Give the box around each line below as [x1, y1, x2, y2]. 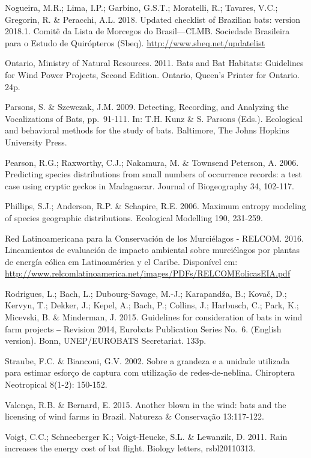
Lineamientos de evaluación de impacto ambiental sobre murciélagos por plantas [5, 243, 300, 256]
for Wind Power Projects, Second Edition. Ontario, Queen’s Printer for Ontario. [5, 68, 300, 81]
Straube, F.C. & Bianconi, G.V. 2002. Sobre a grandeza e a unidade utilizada [5, 354, 290, 367]
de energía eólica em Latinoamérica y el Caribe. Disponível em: [5, 255, 238, 267]
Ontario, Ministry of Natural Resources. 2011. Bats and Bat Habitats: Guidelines [5, 56, 304, 69]
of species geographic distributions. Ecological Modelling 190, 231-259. [5, 211, 263, 224]
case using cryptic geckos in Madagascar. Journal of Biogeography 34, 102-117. [5, 179, 294, 192]
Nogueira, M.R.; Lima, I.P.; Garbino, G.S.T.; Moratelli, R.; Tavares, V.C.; [5, 1, 278, 13]
